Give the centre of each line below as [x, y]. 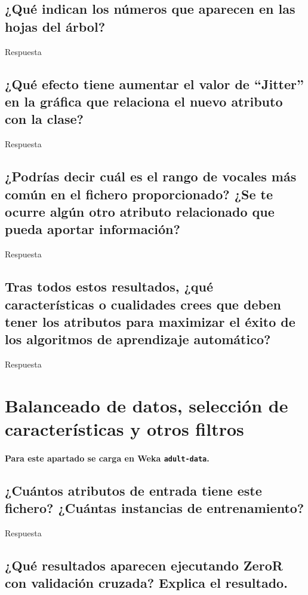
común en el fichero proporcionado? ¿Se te [139, 194]
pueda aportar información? [93, 229]
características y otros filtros [124, 429]
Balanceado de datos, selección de [147, 405]
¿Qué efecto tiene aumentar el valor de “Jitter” [154, 84]
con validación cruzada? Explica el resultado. [146, 583]
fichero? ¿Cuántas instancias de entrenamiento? [155, 508]
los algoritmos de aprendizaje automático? [138, 339]
